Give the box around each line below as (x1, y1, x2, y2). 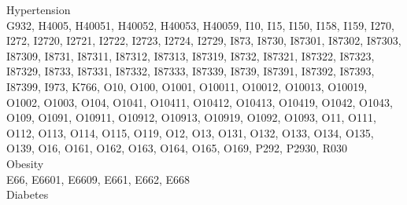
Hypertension (6, 2, 71, 17)
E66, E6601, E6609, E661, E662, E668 (6, 170, 190, 187)
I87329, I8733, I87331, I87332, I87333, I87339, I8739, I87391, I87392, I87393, (6, 63, 375, 79)
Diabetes (6, 186, 49, 203)
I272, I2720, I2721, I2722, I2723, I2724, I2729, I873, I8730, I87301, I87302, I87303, (6, 32, 401, 49)
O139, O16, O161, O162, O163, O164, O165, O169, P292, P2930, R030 (6, 140, 348, 156)
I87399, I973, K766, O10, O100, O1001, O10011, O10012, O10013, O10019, (6, 78, 368, 94)
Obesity (6, 155, 44, 171)
